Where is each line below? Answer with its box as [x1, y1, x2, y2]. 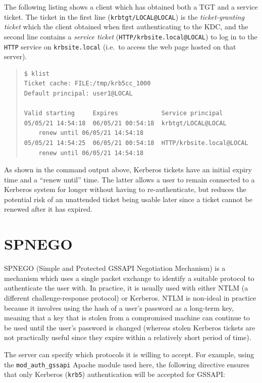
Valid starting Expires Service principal [24, 110, 223, 117]
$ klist [24, 70, 49, 77]
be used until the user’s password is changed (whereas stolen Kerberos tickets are [4, 322, 255, 332]
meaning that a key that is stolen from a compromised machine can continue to [4, 312, 250, 323]
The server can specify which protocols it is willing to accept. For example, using [4, 349, 254, 359]
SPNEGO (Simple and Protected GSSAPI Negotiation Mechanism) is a [4, 263, 226, 273]
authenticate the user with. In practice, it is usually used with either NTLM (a [4, 282, 248, 293]
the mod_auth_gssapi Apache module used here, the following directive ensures [4, 359, 250, 369]
